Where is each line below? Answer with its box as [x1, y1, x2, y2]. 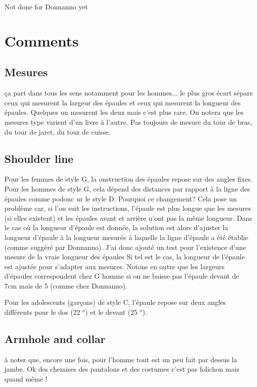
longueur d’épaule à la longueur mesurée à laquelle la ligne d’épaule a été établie [4, 232, 248, 242]
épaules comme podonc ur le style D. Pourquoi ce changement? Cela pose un [4, 193, 237, 203]
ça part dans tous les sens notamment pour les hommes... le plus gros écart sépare [4, 88, 253, 98]
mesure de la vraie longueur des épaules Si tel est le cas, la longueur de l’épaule [4, 251, 245, 262]
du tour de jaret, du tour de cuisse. [4, 126, 111, 137]
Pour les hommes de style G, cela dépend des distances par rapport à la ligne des [4, 183, 250, 193]
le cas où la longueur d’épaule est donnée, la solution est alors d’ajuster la [4, 222, 228, 233]
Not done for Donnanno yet [4, 1, 88, 11]
